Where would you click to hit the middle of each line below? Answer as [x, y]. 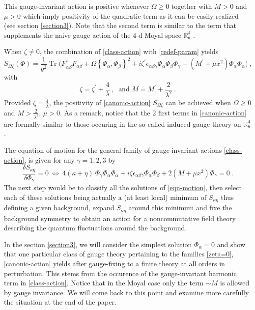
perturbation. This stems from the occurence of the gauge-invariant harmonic [120, 273]
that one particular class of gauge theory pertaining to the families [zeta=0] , [119, 254]
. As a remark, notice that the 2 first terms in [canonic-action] [153, 112]
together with [192, 6]
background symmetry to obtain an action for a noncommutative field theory [120, 218]
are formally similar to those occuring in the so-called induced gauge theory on [123, 124]
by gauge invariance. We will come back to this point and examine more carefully [127, 292]
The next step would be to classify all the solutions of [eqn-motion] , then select [123, 187]
